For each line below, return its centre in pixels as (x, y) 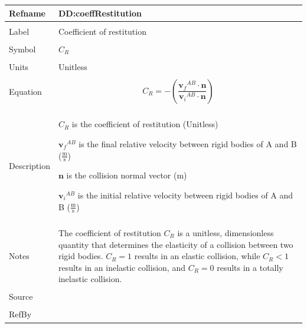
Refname (27, 13)
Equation (25, 91)
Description (30, 165)
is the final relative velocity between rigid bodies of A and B (188, 143)
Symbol (22, 49)
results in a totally (250, 267)
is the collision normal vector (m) (127, 175)
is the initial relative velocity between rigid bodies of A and (185, 195)
